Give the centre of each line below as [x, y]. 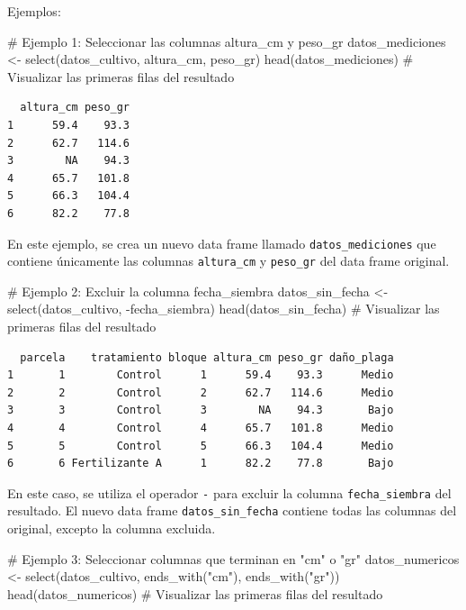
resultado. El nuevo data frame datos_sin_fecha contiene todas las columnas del [232, 510]
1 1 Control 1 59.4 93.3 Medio [201, 375]
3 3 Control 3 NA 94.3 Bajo [201, 410]
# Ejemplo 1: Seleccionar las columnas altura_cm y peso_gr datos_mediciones [227, 41]
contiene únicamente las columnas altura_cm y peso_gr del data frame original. [229, 261]
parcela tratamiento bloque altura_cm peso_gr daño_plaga [207, 357]
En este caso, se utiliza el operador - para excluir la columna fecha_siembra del [229, 492]
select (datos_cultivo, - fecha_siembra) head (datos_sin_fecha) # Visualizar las [224, 309]
